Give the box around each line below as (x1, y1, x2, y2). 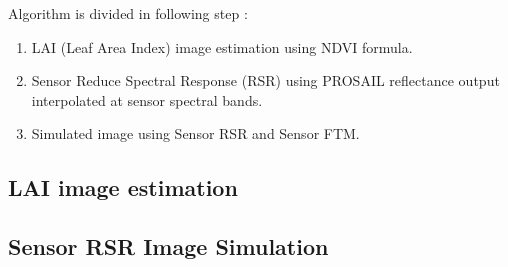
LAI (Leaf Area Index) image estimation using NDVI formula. (31, 36, 413, 57)
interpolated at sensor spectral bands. (31, 89, 263, 110)
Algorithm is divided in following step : (8, 3, 248, 23)
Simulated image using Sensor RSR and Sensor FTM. (31, 123, 360, 144)
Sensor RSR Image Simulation (8, 231, 329, 262)
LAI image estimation (8, 172, 238, 203)
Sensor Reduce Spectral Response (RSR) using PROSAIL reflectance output (31, 70, 500, 91)
